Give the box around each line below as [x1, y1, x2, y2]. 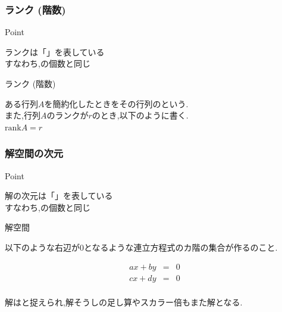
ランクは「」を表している [5, 45, 105, 58]
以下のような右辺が [5, 241, 80, 253]
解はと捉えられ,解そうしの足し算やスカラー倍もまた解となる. [5, 295, 243, 308]
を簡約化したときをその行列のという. [44, 97, 189, 110]
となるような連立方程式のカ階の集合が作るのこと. [84, 241, 278, 253]
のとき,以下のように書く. [92, 109, 189, 121]
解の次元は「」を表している [5, 189, 113, 202]
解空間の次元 [5, 146, 64, 161]
